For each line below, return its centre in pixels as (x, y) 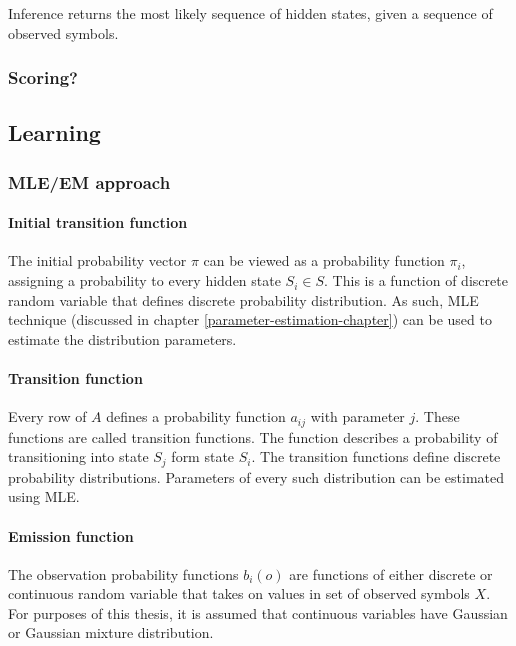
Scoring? (43, 77)
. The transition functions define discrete (376, 456)
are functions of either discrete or (391, 573)
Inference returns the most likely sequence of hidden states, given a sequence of (250, 13)
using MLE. (44, 496)
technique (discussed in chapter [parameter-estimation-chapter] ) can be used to (250, 319)
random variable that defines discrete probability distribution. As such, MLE (243, 299)
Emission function (71, 535)
